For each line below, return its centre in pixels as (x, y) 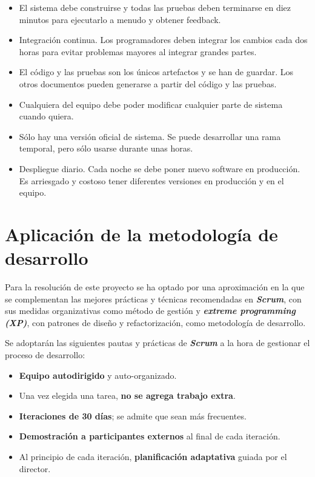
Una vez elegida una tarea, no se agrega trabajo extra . (127, 395)
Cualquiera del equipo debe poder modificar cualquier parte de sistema (151, 104)
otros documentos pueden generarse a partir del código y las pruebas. (148, 83)
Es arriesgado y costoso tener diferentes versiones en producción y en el (151, 180)
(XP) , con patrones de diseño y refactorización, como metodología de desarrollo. (155, 322)
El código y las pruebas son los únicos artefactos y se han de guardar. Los (156, 72)
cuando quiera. (46, 116)
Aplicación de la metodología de (141, 234)
